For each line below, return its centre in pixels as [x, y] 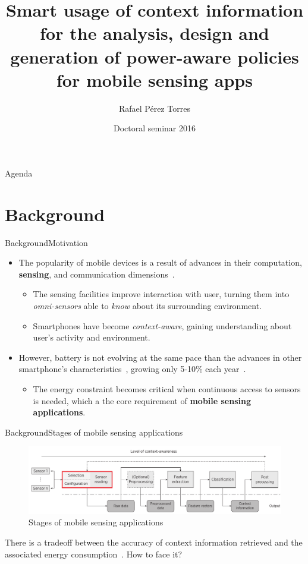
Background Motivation [46, 242]
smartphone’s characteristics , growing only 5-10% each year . [132, 369]
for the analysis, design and [155, 33]
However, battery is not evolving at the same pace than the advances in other [160, 357]
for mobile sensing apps [155, 79]
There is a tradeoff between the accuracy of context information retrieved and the [154, 542]
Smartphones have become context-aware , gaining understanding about [162, 325]
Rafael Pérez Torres [155, 108]
